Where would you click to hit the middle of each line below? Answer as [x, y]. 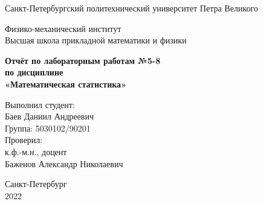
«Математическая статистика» [66, 84]
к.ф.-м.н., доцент [36, 151]
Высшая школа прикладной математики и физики [96, 40]
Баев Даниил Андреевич [49, 116]
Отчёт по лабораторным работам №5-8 [83, 60]
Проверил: [24, 140]
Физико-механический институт [63, 28]
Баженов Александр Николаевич [64, 163]
